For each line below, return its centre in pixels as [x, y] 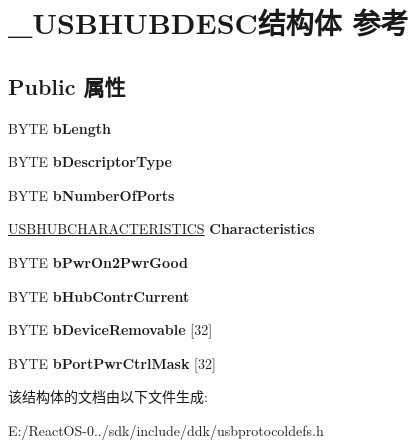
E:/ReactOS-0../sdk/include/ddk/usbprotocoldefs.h [166, 429]
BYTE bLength [59, 127]
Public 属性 [67, 85]
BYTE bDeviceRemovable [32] [110, 329]
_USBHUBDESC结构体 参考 [208, 22]
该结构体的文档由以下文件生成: [108, 396]
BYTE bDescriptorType [90, 161]
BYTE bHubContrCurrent [99, 295]
